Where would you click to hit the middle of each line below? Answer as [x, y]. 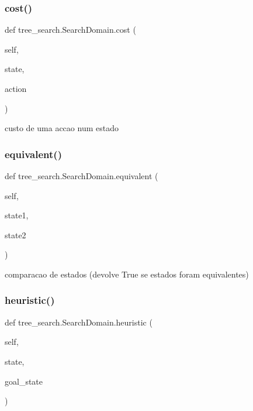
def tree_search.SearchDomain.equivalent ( [82, 176]
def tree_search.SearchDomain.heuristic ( [79, 322]
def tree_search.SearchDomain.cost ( [70, 30]
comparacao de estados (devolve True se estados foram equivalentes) [127, 274]
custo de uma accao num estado [62, 128]
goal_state [24, 381]
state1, [17, 215]
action [16, 88]
